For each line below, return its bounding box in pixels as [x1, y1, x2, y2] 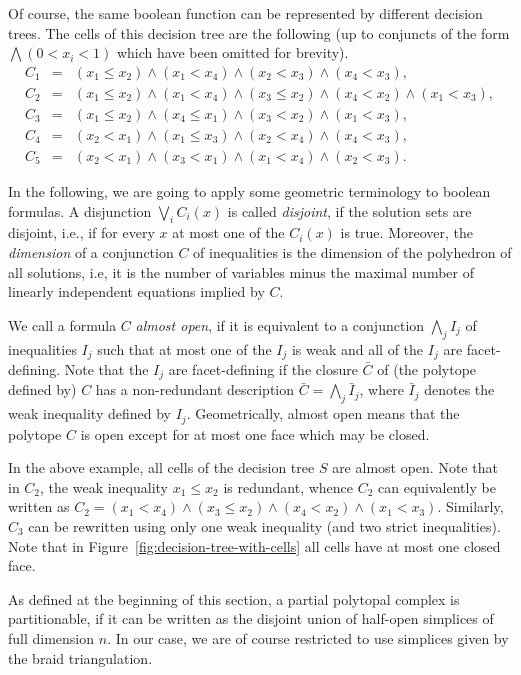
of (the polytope [377, 358, 477, 379]
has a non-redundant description [95, 379, 295, 400]
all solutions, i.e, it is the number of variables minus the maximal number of [8, 261, 475, 282]
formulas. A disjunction [8, 200, 152, 221]
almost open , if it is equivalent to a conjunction [135, 314, 425, 335]
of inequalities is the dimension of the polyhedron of [193, 241, 512, 262]
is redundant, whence [223, 476, 354, 497]
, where [359, 379, 404, 400]
